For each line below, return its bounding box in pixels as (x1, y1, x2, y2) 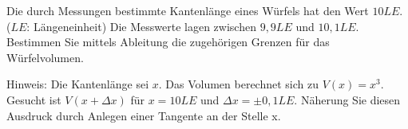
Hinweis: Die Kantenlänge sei (6, 76, 149, 92)
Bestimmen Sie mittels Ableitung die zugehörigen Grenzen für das (6, 33, 330, 50)
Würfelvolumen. (6, 49, 84, 65)
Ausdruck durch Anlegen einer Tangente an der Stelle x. (6, 107, 281, 123)
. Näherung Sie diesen (294, 91, 401, 107)
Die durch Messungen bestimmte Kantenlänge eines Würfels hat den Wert (6, 2, 369, 18)
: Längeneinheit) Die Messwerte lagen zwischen (26, 18, 256, 34)
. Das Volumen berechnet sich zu (158, 76, 319, 92)
